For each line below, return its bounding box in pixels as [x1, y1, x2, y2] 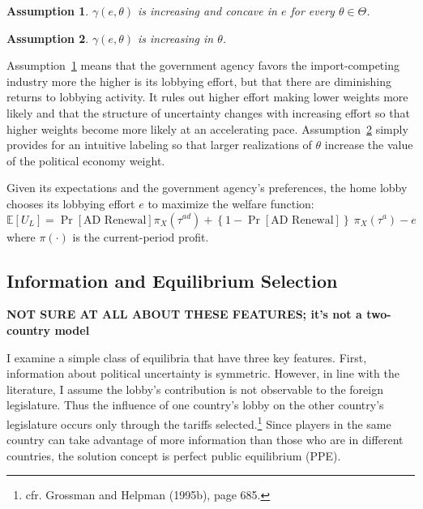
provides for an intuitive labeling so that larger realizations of [6, 136, 312, 153]
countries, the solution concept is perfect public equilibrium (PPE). [6, 447, 341, 464]
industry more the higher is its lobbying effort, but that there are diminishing [6, 72, 392, 89]
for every [290, 2, 335, 19]
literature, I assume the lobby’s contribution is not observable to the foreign [6, 380, 383, 397]
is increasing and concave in [137, 2, 277, 19]
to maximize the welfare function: [147, 195, 314, 212]
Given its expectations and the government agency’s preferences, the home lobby [6, 179, 408, 196]
